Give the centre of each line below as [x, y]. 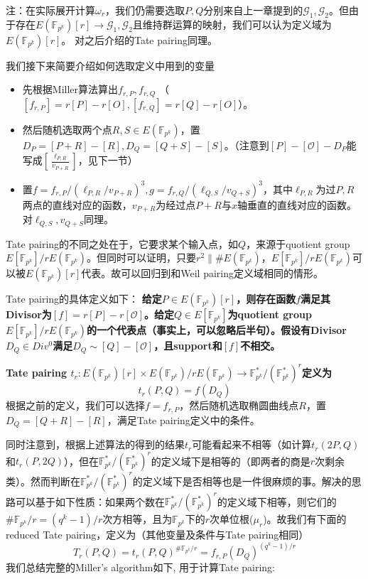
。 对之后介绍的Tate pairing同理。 [140, 39]
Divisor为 [29, 314]
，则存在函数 [266, 299]
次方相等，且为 [137, 519]
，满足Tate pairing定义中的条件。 [183, 420]
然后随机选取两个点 [67, 129]
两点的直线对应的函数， [77, 204]
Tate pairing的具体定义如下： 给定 [84, 299]
